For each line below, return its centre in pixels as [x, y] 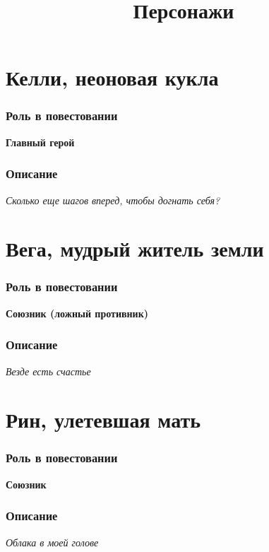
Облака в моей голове [52, 542]
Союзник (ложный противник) [77, 313]
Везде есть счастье [48, 371]
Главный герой [40, 142]
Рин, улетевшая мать [103, 419]
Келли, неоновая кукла [112, 77]
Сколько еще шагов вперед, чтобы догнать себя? [113, 200]
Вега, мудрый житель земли [135, 248]
